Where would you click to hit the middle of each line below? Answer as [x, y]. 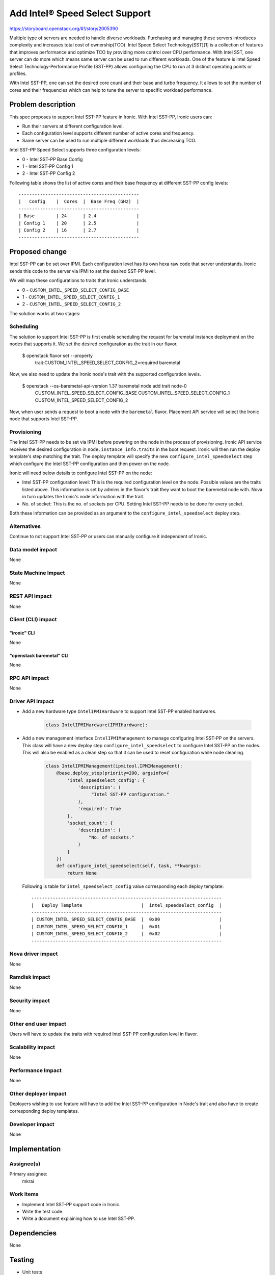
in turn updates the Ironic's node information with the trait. [83, 497]
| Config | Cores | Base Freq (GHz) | [79, 202]
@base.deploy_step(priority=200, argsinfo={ [113, 773]
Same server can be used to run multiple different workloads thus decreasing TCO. [109, 140]
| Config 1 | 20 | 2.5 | [79, 223]
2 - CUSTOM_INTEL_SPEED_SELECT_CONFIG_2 [72, 304]
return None [82, 873]
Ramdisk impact [30, 977]
